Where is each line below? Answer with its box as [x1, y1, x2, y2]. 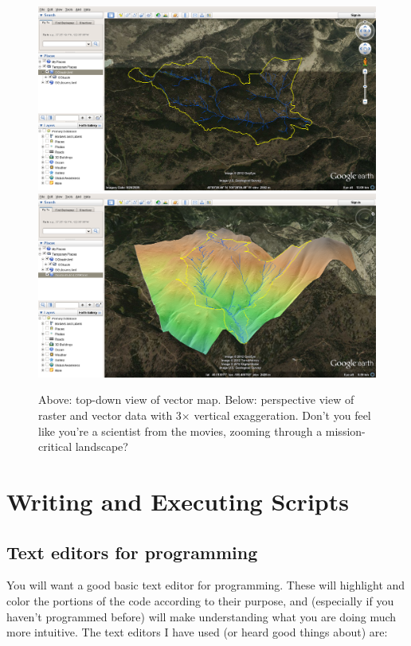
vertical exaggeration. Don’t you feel [194, 407, 371, 424]
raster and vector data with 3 [38, 407, 182, 424]
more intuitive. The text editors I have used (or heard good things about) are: [6, 624, 388, 640]
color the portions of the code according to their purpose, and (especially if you [6, 592, 394, 609]
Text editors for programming [6, 539, 258, 564]
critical [38, 438, 72, 455]
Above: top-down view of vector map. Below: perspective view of [38, 391, 354, 408]
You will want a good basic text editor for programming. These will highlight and [6, 577, 405, 593]
